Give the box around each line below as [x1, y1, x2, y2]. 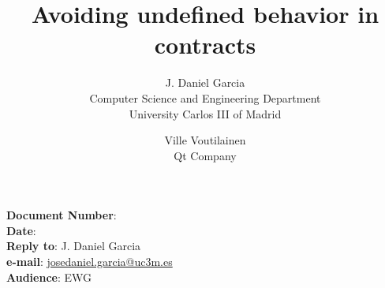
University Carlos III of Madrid [129, 105, 282, 122]
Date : [6, 222, 36, 238]
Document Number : [6, 207, 117, 223]
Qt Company [174, 147, 237, 163]
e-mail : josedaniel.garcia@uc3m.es [6, 253, 173, 270]
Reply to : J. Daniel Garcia [6, 238, 141, 254]
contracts [154, 28, 256, 61]
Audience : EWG [6, 268, 92, 285]
